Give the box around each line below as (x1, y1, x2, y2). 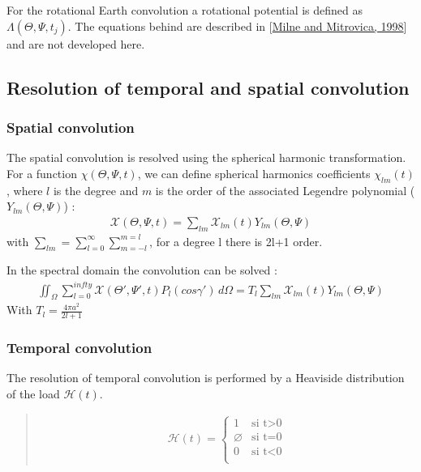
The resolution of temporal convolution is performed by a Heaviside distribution (6, 369, 405, 386)
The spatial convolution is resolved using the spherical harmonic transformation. (6, 149, 406, 166)
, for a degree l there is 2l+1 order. (149, 232, 323, 249)
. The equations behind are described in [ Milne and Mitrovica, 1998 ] (67, 17, 407, 34)
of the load (6, 385, 60, 402)
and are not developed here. (6, 35, 145, 52)
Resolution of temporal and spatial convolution (6, 74, 410, 100)
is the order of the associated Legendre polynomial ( (155, 181, 415, 198)
